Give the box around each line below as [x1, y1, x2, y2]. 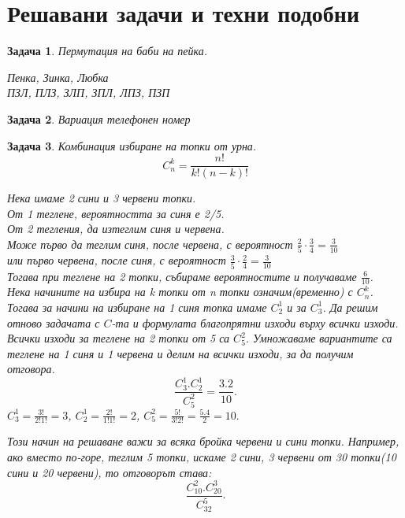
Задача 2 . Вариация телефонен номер [7, 110, 191, 127]
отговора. [7, 361, 55, 377]
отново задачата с [7, 314, 100, 331]
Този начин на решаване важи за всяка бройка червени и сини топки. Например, [7, 433, 399, 450]
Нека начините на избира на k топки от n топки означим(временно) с [7, 283, 353, 300]
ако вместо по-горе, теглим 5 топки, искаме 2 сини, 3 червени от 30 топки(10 [7, 449, 396, 465]
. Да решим [322, 298, 378, 315]
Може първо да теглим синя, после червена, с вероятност [7, 235, 293, 252]
